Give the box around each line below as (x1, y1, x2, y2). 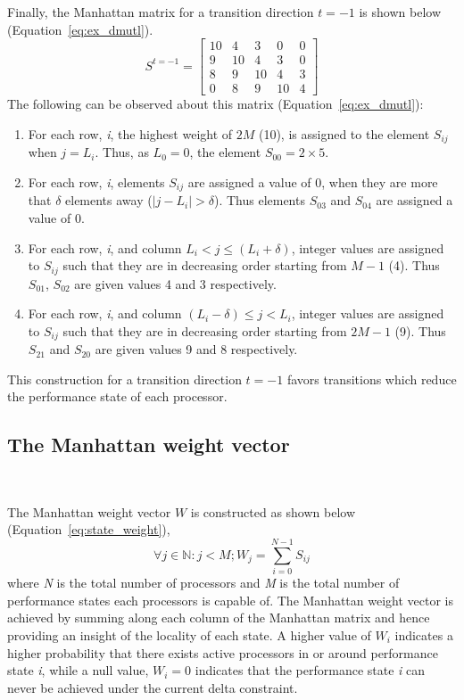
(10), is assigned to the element (258, 124, 430, 143)
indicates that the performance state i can (195, 661, 426, 679)
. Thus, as (95, 143, 149, 161)
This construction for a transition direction (7, 369, 242, 388)
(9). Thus (394, 321, 446, 340)
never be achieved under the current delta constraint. (7, 678, 298, 696)
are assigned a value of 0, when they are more (187, 172, 438, 191)
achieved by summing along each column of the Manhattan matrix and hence (7, 608, 430, 627)
